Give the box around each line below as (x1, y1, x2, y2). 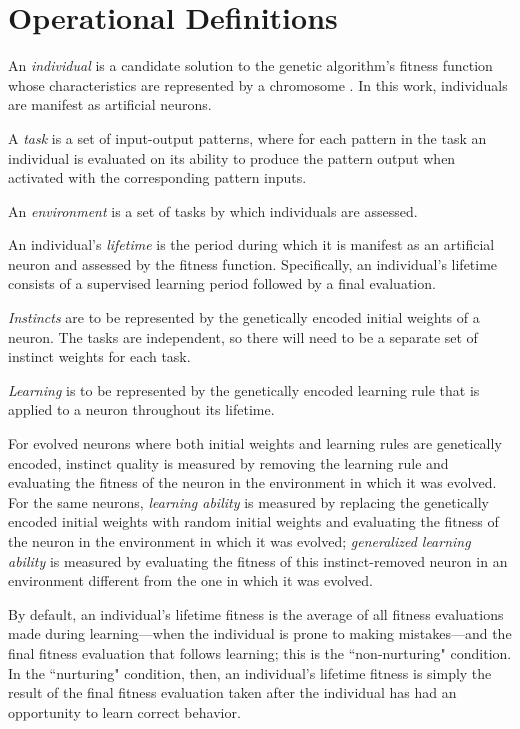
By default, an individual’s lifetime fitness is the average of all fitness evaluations (8, 603, 504, 624)
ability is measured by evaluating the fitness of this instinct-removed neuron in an (8, 550, 508, 571)
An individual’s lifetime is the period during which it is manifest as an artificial (8, 234, 495, 255)
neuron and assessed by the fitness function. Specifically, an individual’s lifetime (8, 253, 498, 274)
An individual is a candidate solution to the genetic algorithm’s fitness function (8, 55, 493, 76)
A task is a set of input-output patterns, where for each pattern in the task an (8, 127, 487, 148)
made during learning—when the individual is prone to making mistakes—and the (8, 623, 512, 644)
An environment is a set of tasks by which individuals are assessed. (8, 200, 418, 221)
